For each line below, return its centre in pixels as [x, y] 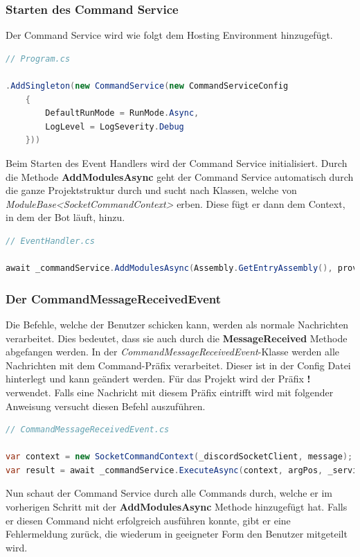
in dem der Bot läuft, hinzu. [65, 217]
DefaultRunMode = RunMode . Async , [122, 113]
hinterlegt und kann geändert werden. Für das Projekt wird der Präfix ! [158, 379]
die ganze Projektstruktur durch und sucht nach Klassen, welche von [151, 190]
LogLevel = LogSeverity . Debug [115, 126]
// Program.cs [38, 59]
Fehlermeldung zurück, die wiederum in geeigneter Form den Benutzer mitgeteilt [177, 534]
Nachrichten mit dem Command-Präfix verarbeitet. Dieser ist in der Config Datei [178, 365]
